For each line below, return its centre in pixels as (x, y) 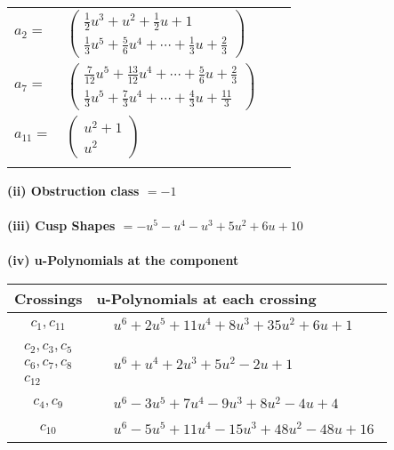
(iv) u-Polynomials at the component (123, 260)
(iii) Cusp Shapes (61, 225)
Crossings (48, 298)
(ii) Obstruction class (73, 190)
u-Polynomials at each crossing (206, 298)
